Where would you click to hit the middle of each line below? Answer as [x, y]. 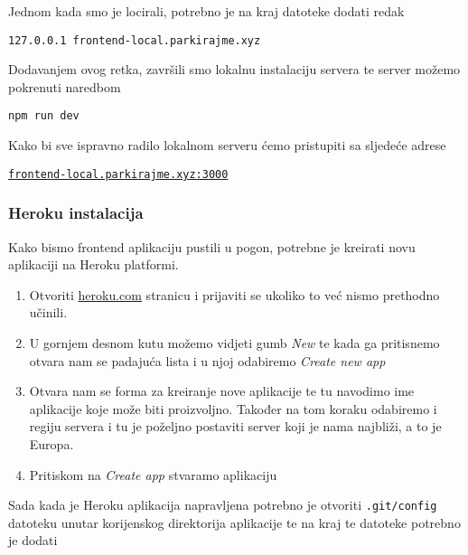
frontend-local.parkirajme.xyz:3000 [118, 174]
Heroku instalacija [76, 213]
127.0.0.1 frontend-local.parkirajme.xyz [135, 40]
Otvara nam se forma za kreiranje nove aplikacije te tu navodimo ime [222, 391]
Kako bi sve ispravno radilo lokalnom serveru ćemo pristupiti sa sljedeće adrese [227, 145]
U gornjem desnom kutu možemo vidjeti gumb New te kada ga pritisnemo [234, 342]
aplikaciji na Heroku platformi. [94, 264]
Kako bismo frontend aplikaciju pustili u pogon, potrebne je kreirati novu [212, 246]
